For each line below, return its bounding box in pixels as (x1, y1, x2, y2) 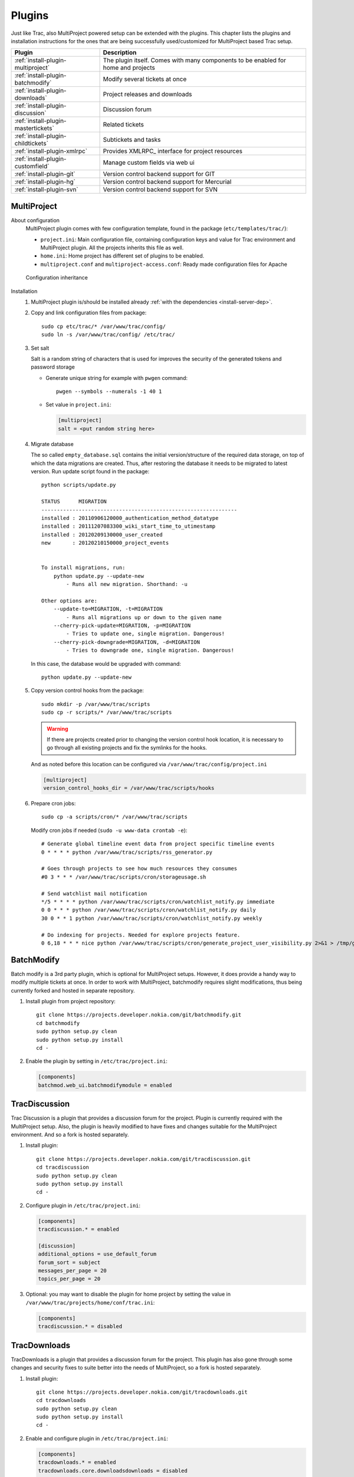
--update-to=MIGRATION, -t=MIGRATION (53, 606, 163, 613)
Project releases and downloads (103, 90, 192, 99)
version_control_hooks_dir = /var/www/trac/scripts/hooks (43, 785, 215, 792)
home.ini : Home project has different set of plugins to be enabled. (40, 252, 205, 259)
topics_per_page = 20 (38, 1276, 101, 1282)
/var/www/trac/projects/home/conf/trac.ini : (25, 1299, 155, 1306)
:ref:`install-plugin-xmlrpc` (14, 147, 88, 155)
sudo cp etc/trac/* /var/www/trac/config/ (41, 323, 166, 330)
